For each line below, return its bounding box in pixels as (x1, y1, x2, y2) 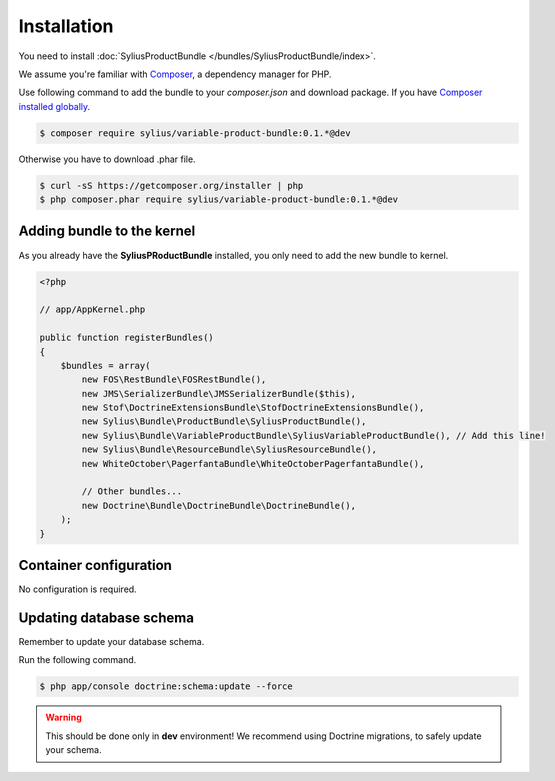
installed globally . (18, 100, 91, 112)
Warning (45, 711, 82, 724)
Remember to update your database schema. (18, 635, 205, 647)
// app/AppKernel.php (39, 304, 146, 315)
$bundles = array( (60, 360, 151, 371)
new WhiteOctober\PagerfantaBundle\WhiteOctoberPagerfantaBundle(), (81, 458, 425, 469)
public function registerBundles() (39, 332, 214, 344)
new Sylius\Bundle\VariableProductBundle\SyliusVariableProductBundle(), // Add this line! (81, 430, 546, 441)
